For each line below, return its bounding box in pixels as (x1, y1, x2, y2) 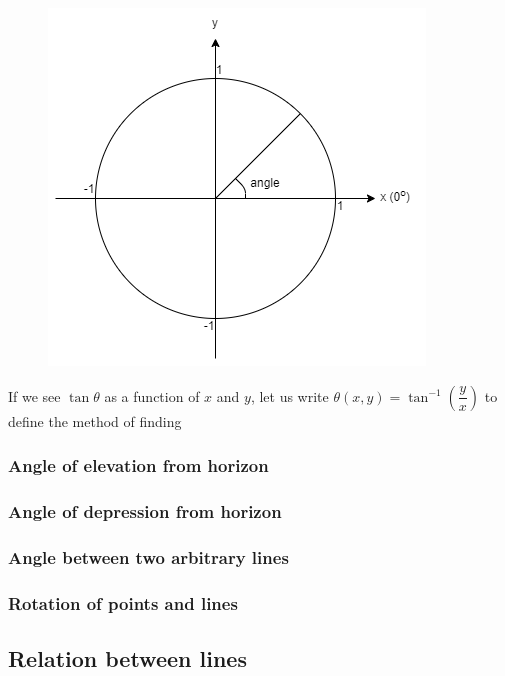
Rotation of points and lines (8, 590, 238, 615)
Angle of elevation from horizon (8, 453, 269, 478)
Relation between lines (8, 642, 247, 673)
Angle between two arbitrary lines (8, 544, 289, 569)
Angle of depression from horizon (8, 498, 282, 523)
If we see (8, 385, 61, 406)
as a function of (104, 385, 200, 406)
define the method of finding (8, 410, 182, 431)
